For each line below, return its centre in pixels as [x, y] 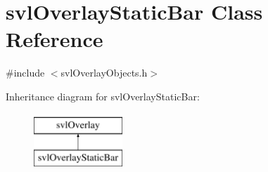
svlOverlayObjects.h [104, 73]
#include [25, 73]
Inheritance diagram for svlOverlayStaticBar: [103, 96]
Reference [55, 39]
